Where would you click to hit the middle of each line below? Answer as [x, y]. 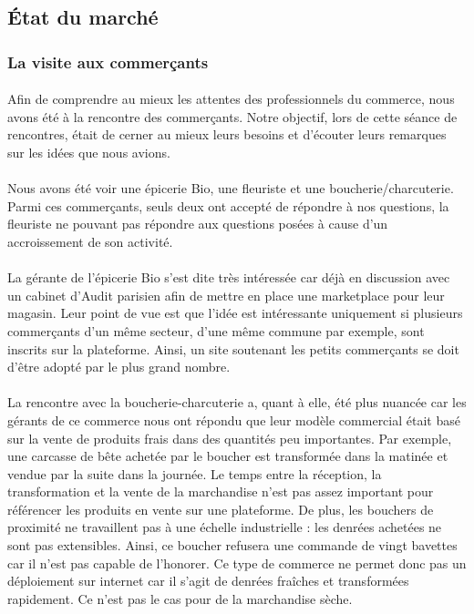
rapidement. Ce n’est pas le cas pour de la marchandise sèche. [180, 598]
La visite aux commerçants [108, 61]
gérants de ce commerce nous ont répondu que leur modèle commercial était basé [234, 420]
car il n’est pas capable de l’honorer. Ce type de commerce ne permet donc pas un [237, 563]
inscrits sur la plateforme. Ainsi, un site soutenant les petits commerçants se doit [233, 348]
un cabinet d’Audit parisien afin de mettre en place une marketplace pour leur [226, 295]
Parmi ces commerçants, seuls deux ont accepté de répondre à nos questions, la [228, 205]
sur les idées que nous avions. [89, 152]
